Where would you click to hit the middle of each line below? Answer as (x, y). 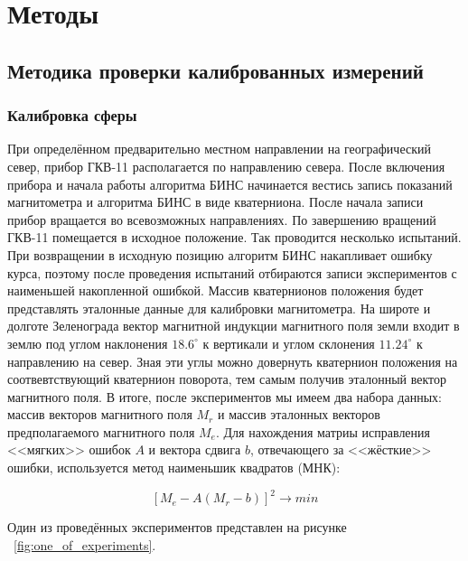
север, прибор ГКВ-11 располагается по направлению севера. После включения (226, 166)
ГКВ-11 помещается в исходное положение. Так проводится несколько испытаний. (234, 237)
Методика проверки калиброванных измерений (215, 70)
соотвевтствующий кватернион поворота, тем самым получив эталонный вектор (227, 379)
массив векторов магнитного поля (100, 414)
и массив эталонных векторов (299, 414)
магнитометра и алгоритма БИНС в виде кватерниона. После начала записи (215, 202)
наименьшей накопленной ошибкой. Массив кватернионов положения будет (215, 290)
